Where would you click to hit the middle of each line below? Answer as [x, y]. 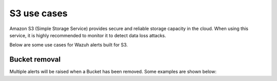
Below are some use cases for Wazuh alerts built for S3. [69, 45]
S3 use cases [38, 13]
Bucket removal [35, 59]
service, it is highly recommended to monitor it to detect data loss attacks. [88, 35]
